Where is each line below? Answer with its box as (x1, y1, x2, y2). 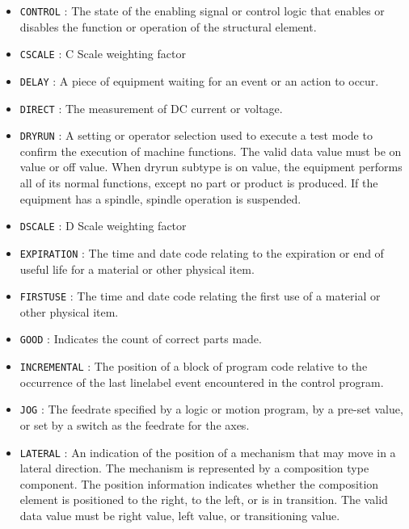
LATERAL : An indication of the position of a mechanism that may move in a (19, 443, 396, 460)
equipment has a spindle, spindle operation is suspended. (19, 190, 301, 207)
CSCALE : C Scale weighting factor (19, 45, 186, 62)
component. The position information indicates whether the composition (19, 475, 379, 492)
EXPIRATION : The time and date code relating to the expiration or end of (19, 244, 384, 261)
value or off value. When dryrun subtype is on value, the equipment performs (19, 158, 403, 175)
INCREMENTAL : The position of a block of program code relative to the (19, 358, 368, 375)
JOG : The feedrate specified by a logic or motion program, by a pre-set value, (19, 401, 403, 418)
